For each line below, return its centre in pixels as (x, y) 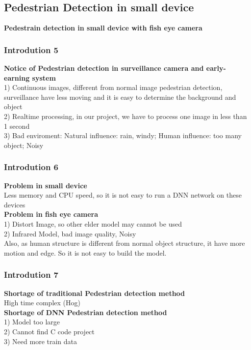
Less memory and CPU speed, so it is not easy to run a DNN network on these (123, 195)
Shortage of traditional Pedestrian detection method (95, 293)
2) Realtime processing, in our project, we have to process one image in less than (125, 116)
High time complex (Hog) (42, 303)
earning (17, 77)
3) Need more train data (41, 341)
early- (216, 68)
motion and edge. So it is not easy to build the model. (85, 252)
